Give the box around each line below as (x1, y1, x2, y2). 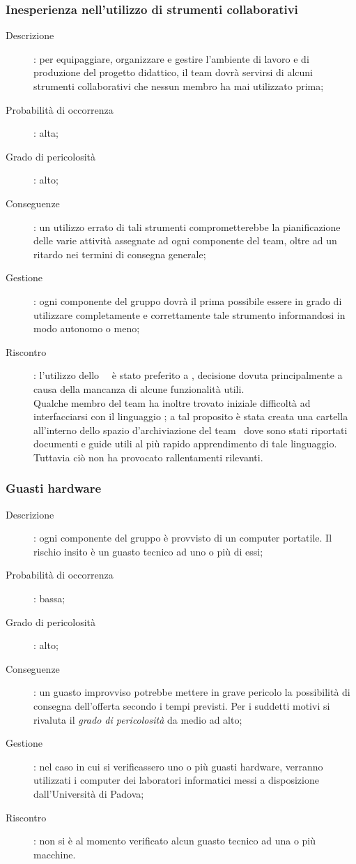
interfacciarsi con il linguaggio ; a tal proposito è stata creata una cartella (33, 409, 348, 424)
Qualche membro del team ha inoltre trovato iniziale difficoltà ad (33, 395, 311, 410)
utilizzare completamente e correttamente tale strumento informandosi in (33, 307, 346, 322)
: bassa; (33, 591, 65, 606)
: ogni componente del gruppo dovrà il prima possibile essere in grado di (33, 293, 342, 308)
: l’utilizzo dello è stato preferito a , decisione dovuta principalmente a (33, 368, 343, 382)
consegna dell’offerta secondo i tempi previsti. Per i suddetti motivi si (33, 699, 330, 713)
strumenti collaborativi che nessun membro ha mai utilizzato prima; (33, 79, 324, 93)
